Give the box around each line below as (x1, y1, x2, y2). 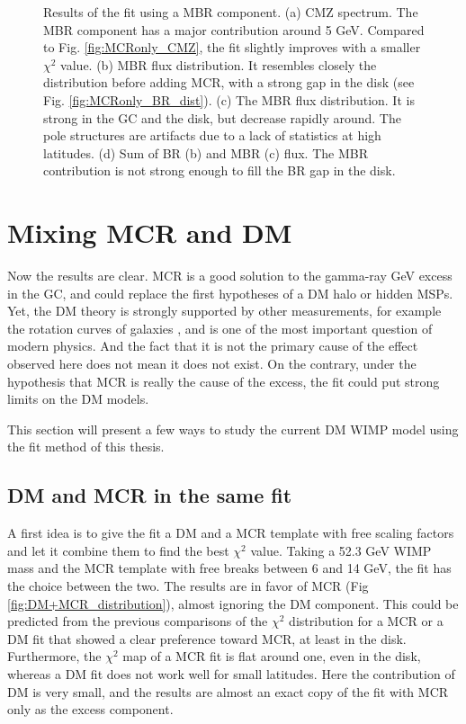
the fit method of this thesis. (7, 437, 165, 456)
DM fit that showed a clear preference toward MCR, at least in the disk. (7, 629, 407, 648)
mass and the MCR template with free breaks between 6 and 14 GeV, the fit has (7, 559, 452, 577)
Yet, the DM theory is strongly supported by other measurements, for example (7, 301, 442, 320)
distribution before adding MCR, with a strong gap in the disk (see (43, 73, 415, 92)
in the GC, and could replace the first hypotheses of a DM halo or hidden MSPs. (7, 283, 453, 302)
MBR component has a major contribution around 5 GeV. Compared (43, 20, 425, 39)
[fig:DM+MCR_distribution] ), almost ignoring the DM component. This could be (7, 594, 459, 612)
